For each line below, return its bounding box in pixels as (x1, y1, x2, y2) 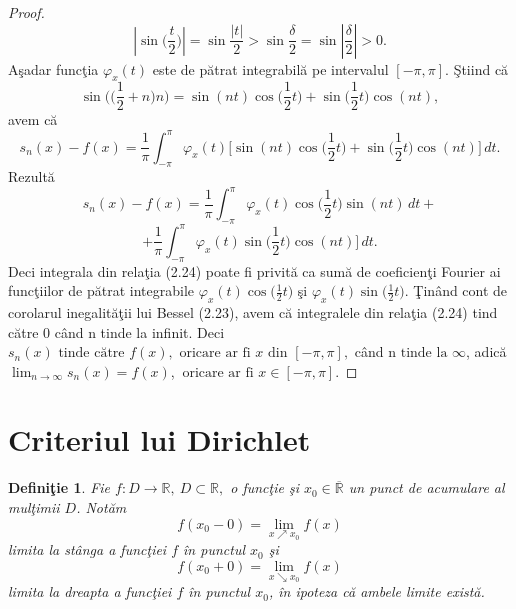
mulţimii (8, 497, 60, 518)
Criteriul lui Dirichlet (8, 419, 311, 460)
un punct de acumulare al (348, 477, 505, 498)
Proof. (8, 2, 45, 22)
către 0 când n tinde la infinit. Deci (8, 321, 225, 342)
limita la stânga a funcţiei (8, 539, 167, 560)
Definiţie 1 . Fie (8, 477, 111, 498)
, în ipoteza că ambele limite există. (268, 581, 485, 602)
